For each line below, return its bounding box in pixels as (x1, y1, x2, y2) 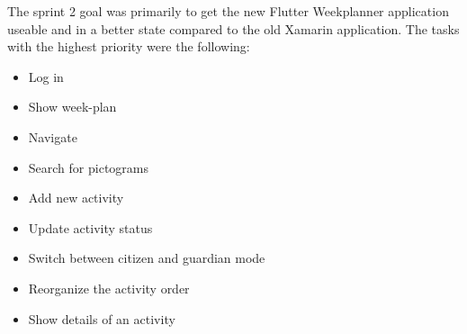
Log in (28, 67, 64, 86)
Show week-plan (28, 97, 117, 116)
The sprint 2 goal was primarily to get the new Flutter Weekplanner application (7, 2, 449, 20)
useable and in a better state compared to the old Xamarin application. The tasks (7, 19, 460, 38)
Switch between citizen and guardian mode (28, 248, 265, 267)
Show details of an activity (28, 309, 175, 328)
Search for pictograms (28, 158, 148, 176)
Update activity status (28, 218, 153, 237)
